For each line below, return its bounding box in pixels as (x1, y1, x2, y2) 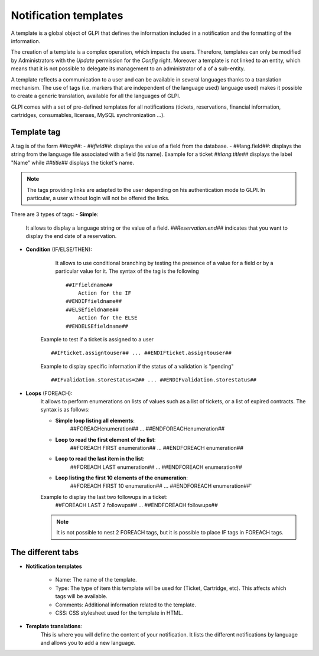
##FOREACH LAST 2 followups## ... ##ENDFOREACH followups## (55, 502, 218, 509)
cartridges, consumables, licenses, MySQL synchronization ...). (11, 112, 165, 119)
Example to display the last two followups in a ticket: (40, 493, 168, 500)
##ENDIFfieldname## (66, 298, 122, 305)
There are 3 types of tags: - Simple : (11, 211, 99, 218)
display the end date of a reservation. (25, 233, 117, 240)
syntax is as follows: (40, 406, 90, 413)
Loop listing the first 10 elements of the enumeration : (55, 474, 188, 481)
